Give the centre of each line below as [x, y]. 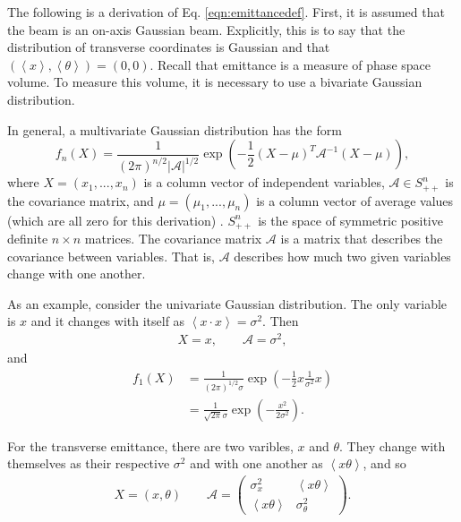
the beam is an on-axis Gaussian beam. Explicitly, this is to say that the [206, 29]
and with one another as [256, 463]
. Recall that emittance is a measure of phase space [290, 64]
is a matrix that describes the [362, 238]
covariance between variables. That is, [111, 256]
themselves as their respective [89, 463]
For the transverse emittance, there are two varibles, [150, 445]
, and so [384, 463]
